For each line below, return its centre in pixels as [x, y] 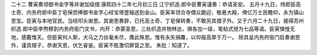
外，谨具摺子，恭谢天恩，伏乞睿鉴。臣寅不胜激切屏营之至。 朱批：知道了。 [102, 45]
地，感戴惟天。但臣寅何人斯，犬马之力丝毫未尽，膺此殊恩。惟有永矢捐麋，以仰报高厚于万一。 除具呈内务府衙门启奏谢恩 [156, 37]
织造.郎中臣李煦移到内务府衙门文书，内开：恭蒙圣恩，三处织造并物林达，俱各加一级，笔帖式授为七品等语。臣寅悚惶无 [153, 29]
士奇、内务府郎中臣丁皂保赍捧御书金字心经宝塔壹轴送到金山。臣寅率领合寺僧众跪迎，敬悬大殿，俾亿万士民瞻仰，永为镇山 [157, 12]
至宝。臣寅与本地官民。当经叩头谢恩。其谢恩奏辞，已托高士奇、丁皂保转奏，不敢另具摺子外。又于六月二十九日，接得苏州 [157, 20]
